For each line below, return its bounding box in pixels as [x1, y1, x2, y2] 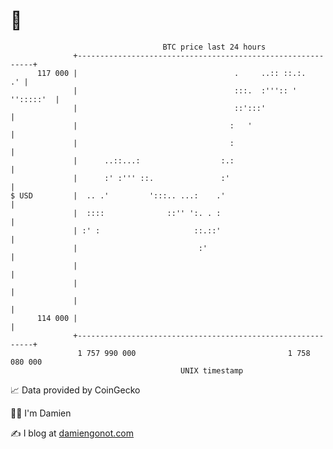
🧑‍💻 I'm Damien [10, 407, 72, 419]
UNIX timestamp [180, 365, 244, 376]
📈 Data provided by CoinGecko [10, 384, 141, 396]
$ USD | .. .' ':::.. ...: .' [10, 190, 226, 201]
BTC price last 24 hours [162, 42, 267, 52]
